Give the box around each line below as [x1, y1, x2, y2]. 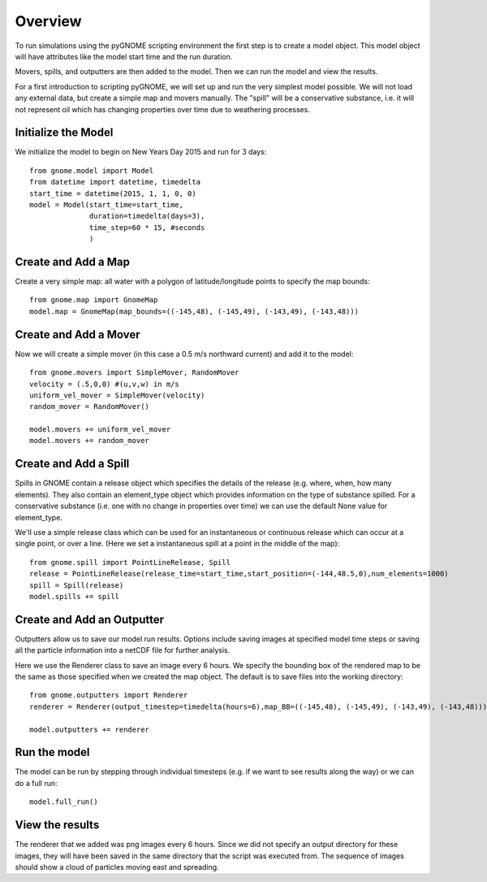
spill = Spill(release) [29, 580, 124, 589]
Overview [15, 12, 82, 30]
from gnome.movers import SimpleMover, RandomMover [29, 368, 239, 377]
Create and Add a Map [15, 254, 130, 268]
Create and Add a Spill [15, 457, 130, 471]
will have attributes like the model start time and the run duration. [15, 51, 233, 61]
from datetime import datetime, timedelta [29, 177, 201, 187]
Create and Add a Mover [15, 328, 141, 341]
